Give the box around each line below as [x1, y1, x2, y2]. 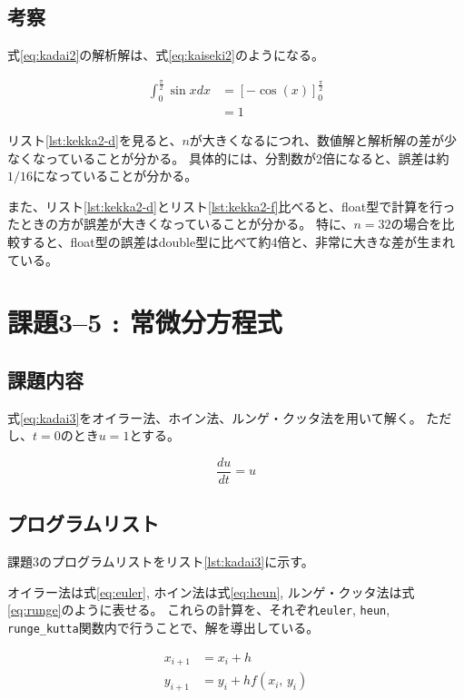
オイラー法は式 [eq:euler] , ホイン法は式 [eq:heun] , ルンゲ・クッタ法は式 [7, 582, 415, 601]
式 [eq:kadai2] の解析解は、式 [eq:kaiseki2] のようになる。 [7, 45, 324, 64]
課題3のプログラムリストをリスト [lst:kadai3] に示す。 [7, 552, 314, 571]
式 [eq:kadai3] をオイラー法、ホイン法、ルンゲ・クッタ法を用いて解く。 [7, 408, 422, 427]
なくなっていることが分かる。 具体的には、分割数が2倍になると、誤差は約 [7, 148, 449, 167]
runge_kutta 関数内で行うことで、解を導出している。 [7, 618, 320, 637]
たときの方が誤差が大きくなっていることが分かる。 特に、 [7, 214, 354, 233]
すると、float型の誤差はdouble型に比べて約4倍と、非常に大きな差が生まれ [19, 231, 456, 251]
